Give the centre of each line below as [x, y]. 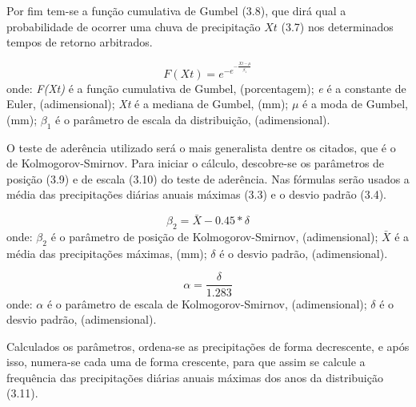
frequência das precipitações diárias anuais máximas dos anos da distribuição [195, 377]
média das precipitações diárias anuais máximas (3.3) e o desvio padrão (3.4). [197, 194]
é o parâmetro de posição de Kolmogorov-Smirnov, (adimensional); [214, 237]
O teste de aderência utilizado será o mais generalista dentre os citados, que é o [201, 147]
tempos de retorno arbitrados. [80, 42]
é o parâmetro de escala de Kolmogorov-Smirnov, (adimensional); [207, 303]
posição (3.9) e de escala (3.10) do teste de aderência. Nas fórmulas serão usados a [208, 178]
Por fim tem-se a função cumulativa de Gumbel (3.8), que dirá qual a [176, 10]
